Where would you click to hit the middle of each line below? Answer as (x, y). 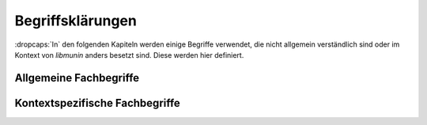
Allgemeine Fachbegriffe (77, 78)
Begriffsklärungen (76, 21)
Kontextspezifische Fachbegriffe (98, 103)
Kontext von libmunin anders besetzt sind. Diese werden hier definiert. (129, 55)
